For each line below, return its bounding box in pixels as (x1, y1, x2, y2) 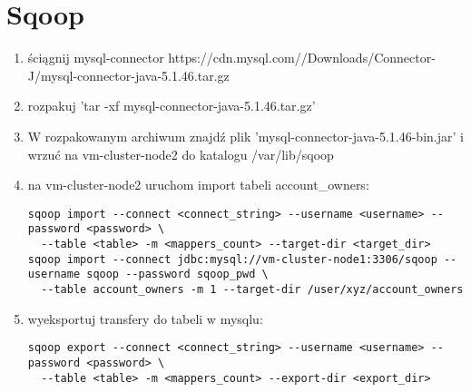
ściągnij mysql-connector (27, 48, 164, 67)
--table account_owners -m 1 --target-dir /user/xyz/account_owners (41, 282, 464, 296)
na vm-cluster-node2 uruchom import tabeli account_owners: (27, 175, 369, 194)
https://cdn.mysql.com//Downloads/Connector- (168, 48, 436, 67)
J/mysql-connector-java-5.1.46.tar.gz (27, 65, 230, 84)
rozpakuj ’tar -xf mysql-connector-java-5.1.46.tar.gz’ (27, 96, 316, 115)
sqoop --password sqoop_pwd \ (86, 268, 269, 281)
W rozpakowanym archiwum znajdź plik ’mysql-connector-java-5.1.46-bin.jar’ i (27, 126, 464, 145)
